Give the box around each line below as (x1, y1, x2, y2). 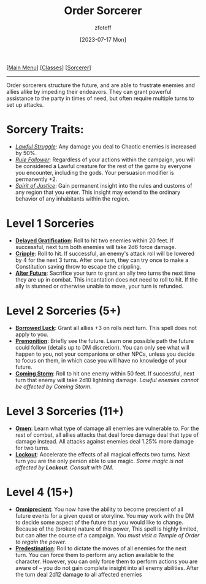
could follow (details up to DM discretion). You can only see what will (15, 344, 190, 351)
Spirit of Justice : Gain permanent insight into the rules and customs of (15, 182, 193, 189)
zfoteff (94, 24, 112, 31)
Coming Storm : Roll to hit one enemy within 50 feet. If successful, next (15, 369, 195, 377)
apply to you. (15, 331, 49, 338)
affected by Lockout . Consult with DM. (15, 464, 114, 471)
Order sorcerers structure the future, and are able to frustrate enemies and (6, 81, 195, 89)
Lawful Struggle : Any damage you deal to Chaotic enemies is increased (15, 142, 196, 150)
